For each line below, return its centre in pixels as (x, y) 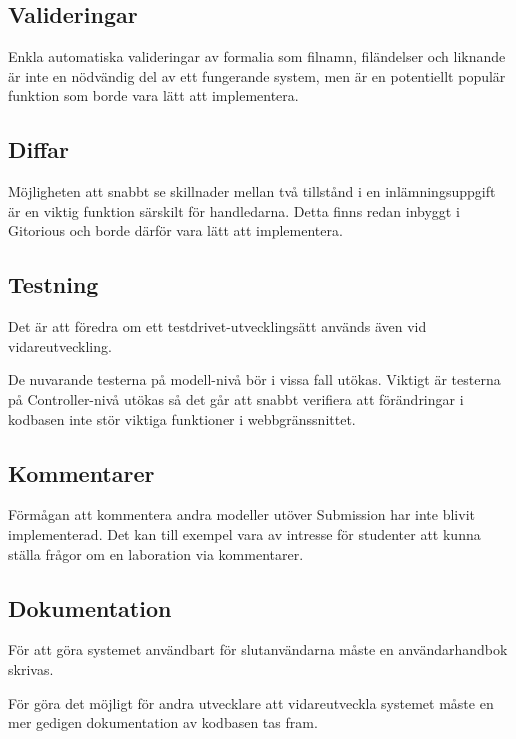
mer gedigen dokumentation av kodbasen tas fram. (163, 722)
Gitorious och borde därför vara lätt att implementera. (175, 230)
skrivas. (31, 668)
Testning (53, 284)
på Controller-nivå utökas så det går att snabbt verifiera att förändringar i (236, 398)
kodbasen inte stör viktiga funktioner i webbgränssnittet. (182, 418)
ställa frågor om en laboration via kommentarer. (156, 553)
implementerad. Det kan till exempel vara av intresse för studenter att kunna (244, 533)
